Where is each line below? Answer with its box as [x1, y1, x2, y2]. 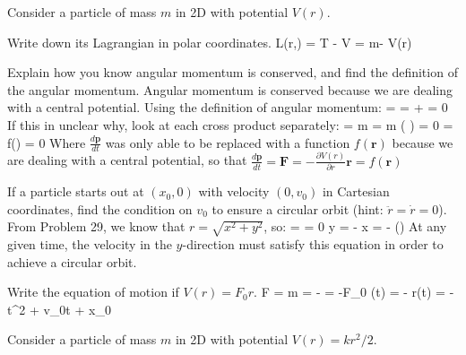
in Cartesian [322, 182, 390, 201]
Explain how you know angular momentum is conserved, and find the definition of [7, 63, 458, 82]
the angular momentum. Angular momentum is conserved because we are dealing [7, 80, 453, 99]
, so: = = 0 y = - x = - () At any [263, 217, 447, 236]
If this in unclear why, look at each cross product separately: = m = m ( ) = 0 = [7, 115, 453, 134]
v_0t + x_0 [43, 299, 111, 318]
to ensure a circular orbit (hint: [211, 199, 384, 218]
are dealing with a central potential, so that [7, 151, 247, 169]
